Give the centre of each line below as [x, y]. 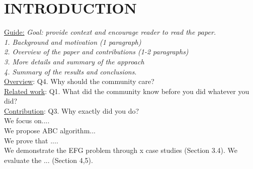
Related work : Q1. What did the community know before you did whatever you [127, 91]
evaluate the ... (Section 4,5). [49, 160]
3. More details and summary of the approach [74, 61]
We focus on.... [27, 120]
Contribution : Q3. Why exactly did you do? [72, 110]
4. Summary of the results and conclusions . [70, 71]
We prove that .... [31, 140]
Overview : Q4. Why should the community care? [79, 81]
